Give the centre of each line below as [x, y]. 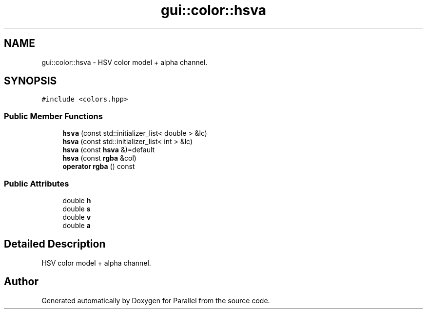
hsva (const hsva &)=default [109, 150]
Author [21, 282]
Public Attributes [37, 183]
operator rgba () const [99, 167]
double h [77, 200]
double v [77, 217]
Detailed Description [55, 244]
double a [77, 225]
